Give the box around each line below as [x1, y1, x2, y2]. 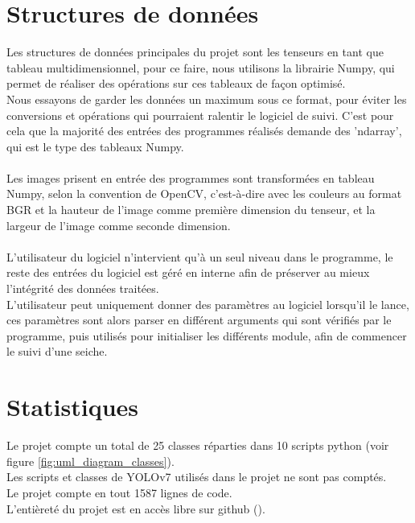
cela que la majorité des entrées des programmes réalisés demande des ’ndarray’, [6, 122, 402, 139]
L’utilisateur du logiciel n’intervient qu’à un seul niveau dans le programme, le [6, 248, 393, 265]
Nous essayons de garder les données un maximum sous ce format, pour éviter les [6, 90, 407, 107]
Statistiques [6, 390, 139, 423]
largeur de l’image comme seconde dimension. [6, 216, 231, 233]
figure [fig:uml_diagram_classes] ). [6, 452, 175, 469]
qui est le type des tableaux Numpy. [6, 138, 184, 154]
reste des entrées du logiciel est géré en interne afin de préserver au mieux [6, 264, 370, 281]
